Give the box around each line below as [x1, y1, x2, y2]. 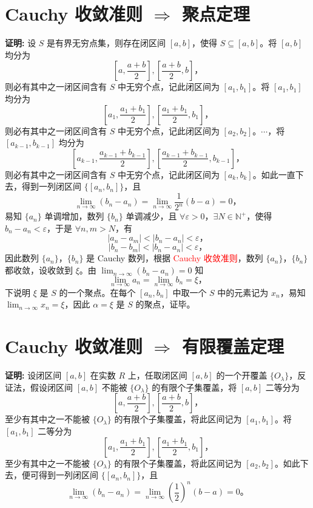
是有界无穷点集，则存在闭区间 [47, 36, 166, 49]
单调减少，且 [126, 210, 177, 222]
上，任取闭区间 [127, 369, 187, 382]
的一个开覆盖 [216, 369, 268, 382]
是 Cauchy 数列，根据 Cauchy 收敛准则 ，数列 [86, 252, 263, 264]
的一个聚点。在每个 [59, 286, 136, 298]
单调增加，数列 [44, 210, 104, 222]
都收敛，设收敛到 [5, 264, 73, 276]
